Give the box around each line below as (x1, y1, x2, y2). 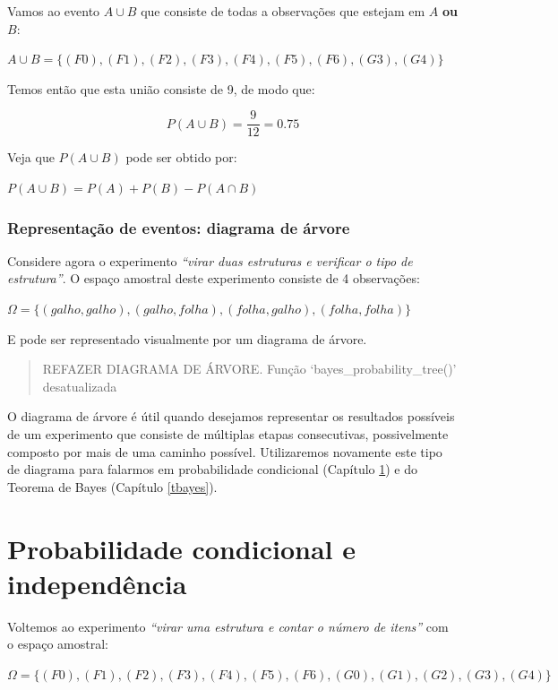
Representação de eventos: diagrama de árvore (7, 216, 350, 238)
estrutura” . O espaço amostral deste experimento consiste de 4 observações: (7, 269, 420, 288)
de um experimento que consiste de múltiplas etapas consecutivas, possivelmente (7, 425, 449, 443)
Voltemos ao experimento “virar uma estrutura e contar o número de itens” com (7, 617, 449, 635)
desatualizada (42, 376, 117, 395)
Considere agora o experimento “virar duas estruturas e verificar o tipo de (7, 251, 413, 270)
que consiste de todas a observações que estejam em (141, 2, 425, 20)
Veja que (7, 148, 55, 167)
